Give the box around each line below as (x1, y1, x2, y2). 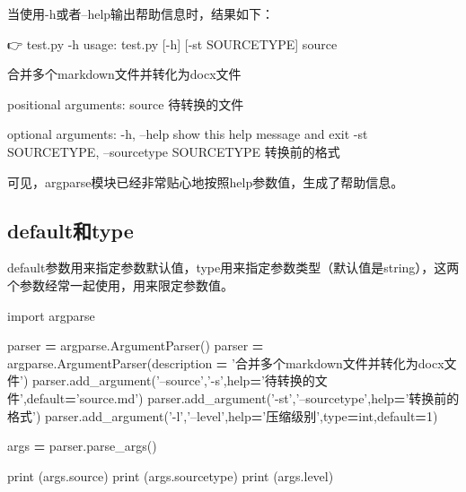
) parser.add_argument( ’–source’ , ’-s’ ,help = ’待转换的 (22, 371, 315, 390)
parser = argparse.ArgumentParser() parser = (7, 336, 264, 355)
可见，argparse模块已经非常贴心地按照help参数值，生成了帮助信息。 (7, 172, 404, 191)
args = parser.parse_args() (7, 436, 157, 455)
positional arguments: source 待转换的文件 (7, 94, 244, 113)
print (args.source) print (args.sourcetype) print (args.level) (7, 466, 334, 485)
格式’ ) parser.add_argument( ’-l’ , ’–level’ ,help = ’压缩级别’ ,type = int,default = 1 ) (7, 406, 438, 425)
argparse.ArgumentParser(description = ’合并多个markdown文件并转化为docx (7, 353, 444, 372)
